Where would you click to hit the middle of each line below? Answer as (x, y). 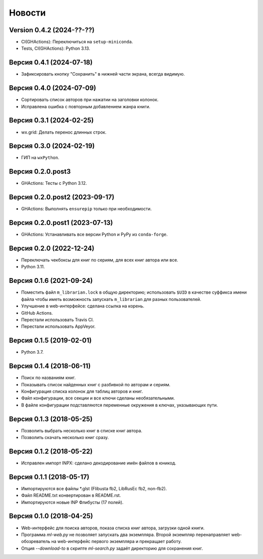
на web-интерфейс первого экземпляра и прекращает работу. (117, 541)
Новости (27, 13)
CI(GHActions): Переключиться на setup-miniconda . (77, 42)
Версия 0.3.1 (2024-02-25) (51, 120)
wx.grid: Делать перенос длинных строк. (64, 132)
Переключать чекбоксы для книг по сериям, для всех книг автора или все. (100, 260)
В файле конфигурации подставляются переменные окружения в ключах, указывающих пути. (120, 405)
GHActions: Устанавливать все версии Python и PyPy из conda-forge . (94, 235)
